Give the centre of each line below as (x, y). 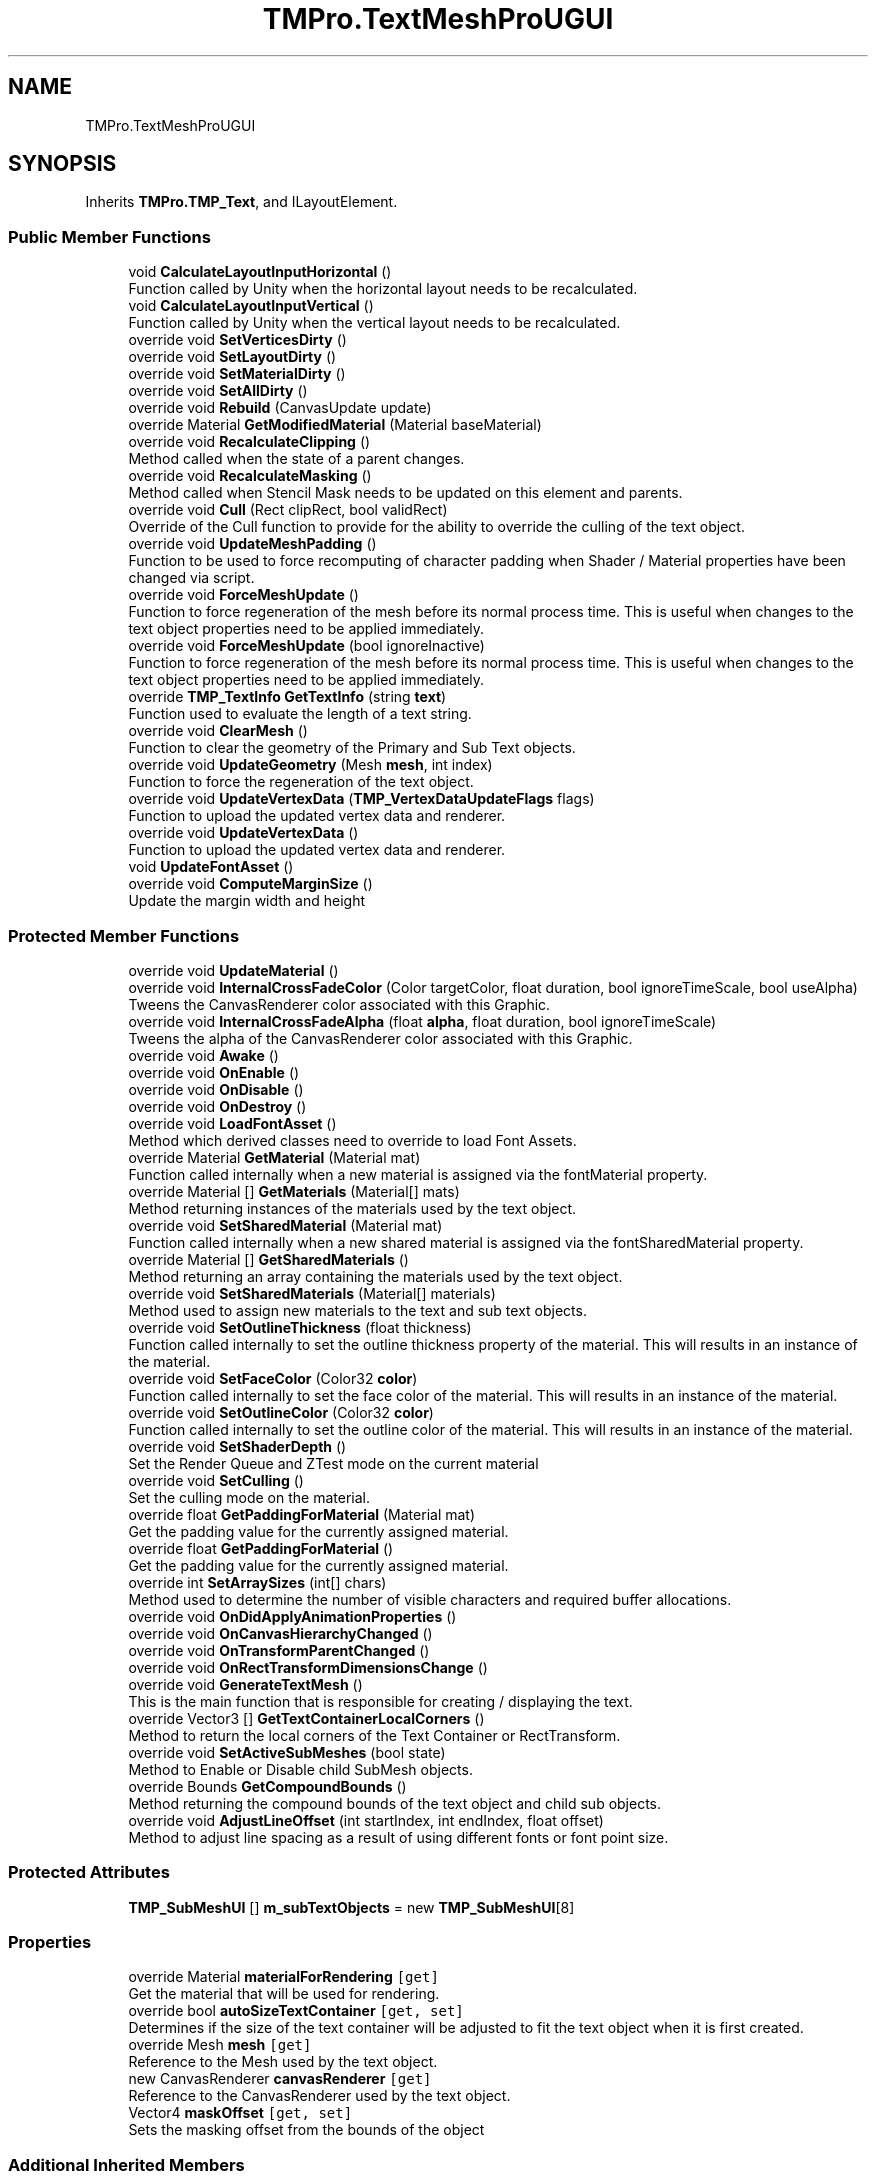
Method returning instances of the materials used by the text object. (352, 1208)
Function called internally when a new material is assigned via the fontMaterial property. (418, 1174)
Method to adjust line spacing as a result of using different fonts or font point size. (398, 1837)
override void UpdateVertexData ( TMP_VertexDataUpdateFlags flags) (361, 799)
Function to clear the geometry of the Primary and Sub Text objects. (352, 748)
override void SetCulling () (216, 1480)
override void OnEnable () (214, 1072)
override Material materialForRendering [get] (283, 1977)
